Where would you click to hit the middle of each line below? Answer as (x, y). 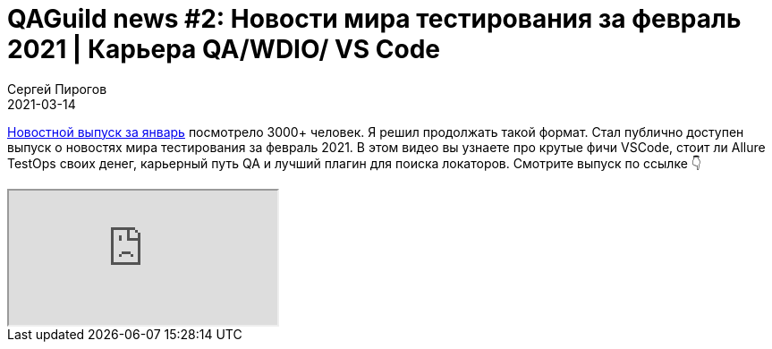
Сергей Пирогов (57, 89)
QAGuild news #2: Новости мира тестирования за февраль (374, 19)
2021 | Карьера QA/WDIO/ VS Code (224, 49)
